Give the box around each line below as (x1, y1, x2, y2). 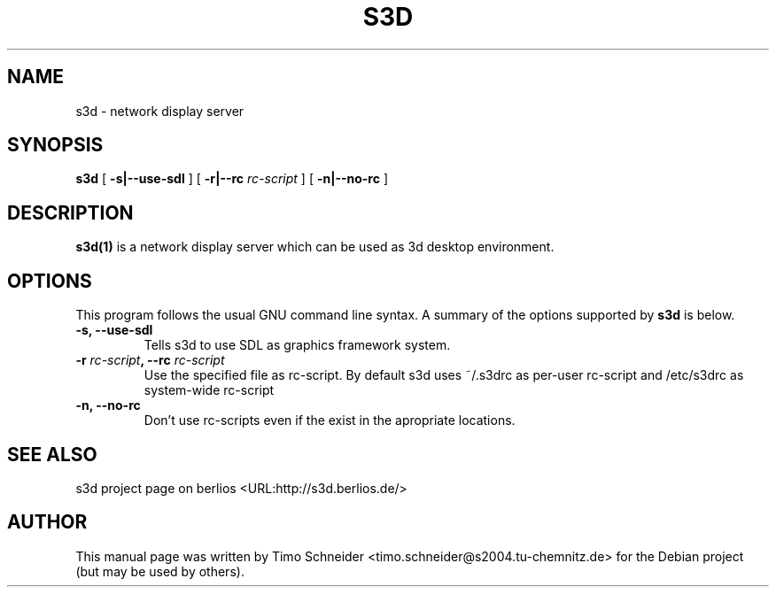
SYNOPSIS (7, 134, 104, 157)
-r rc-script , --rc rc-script (75, 352, 225, 368)
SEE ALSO (7, 443, 97, 466)
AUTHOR (7, 511, 88, 534)
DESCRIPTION (7, 201, 134, 224)
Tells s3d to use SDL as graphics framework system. (144, 337, 451, 353)
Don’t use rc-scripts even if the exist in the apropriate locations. (144, 413, 516, 428)
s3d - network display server (75, 103, 244, 119)
